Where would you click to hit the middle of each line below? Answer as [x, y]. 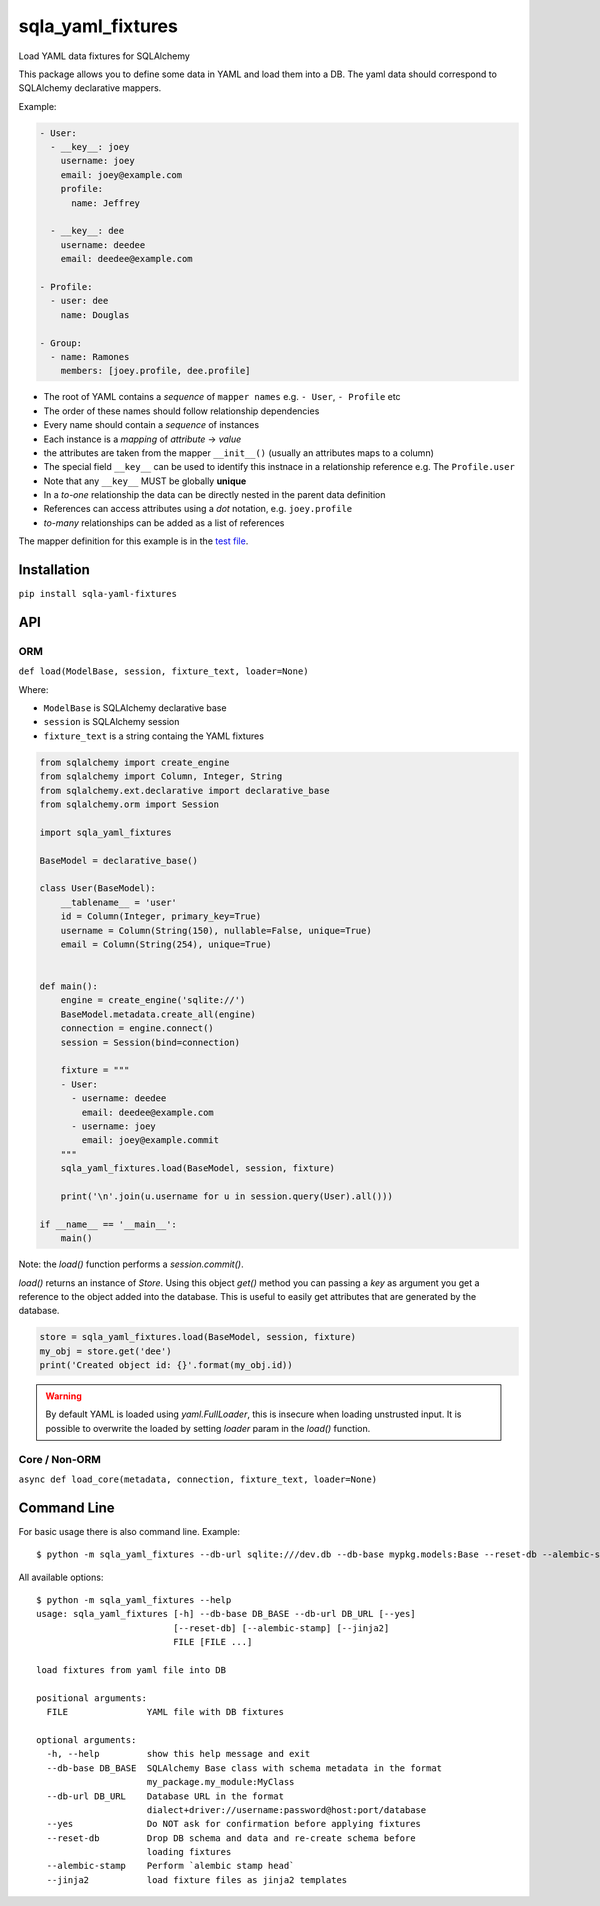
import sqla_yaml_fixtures [105, 832]
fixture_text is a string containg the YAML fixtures [154, 736]
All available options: [61, 1577]
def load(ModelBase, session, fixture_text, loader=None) [163, 671]
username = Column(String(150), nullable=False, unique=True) [216, 930]
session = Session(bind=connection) [150, 1042]
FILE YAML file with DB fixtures [165, 1712]
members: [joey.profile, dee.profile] [155, 371]
